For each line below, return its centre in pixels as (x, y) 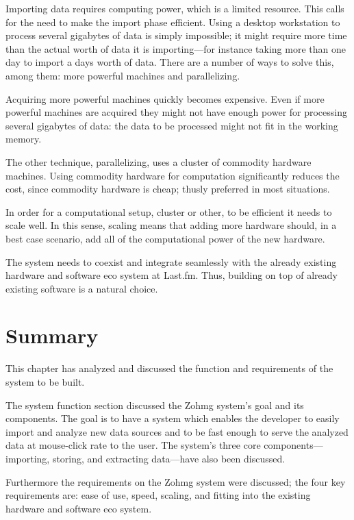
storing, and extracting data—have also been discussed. (169, 458)
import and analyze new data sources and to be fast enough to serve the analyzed (177, 431)
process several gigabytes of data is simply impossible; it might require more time (176, 35)
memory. (24, 139)
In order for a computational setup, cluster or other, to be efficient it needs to (169, 211)
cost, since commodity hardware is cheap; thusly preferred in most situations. (168, 189)
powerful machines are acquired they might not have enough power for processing (177, 112)
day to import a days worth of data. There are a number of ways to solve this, (170, 62)
